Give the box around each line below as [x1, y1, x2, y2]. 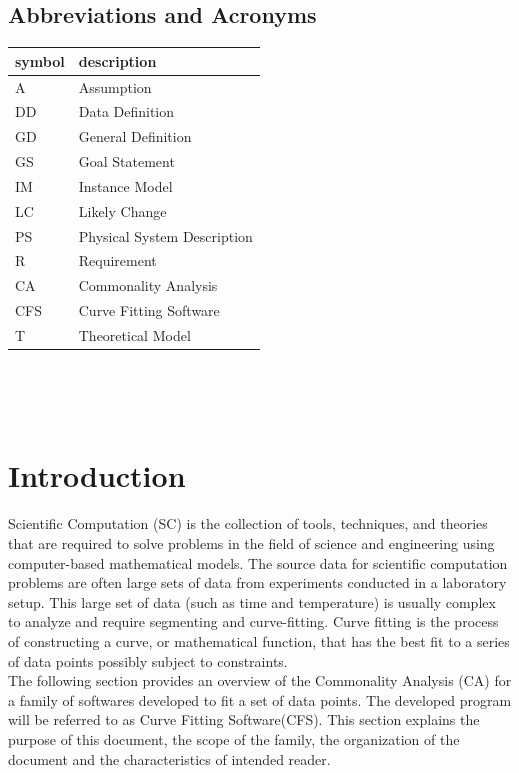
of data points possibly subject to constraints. [8, 650, 288, 671]
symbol [15, 50, 65, 71]
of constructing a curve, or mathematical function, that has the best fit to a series [8, 630, 510, 651]
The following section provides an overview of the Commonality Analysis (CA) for [8, 670, 512, 691]
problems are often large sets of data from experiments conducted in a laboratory [8, 572, 507, 593]
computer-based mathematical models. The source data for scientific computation [8, 552, 508, 573]
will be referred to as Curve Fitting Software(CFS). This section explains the [8, 709, 480, 730]
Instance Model [78, 175, 173, 196]
